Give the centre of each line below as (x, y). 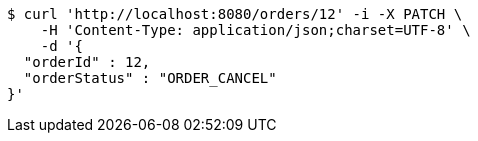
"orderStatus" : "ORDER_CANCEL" (150, 78)
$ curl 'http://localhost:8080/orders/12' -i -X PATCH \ (235, 14)
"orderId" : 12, (87, 62)
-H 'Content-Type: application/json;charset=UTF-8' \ (255, 30)
